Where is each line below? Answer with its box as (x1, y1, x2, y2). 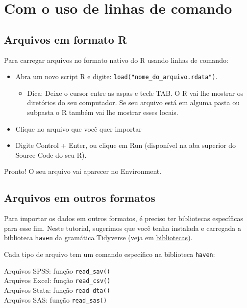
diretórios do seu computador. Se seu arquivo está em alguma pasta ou (27, 97, 240, 108)
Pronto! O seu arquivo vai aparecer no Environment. (4, 166, 162, 176)
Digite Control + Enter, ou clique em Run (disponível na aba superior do (15, 140, 236, 150)
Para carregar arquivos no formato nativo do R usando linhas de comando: (4, 55, 228, 65)
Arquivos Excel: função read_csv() (4, 275, 111, 285)
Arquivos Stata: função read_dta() (4, 285, 110, 295)
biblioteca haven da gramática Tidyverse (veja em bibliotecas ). (4, 232, 193, 243)
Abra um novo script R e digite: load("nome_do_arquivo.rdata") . (15, 71, 218, 82)
